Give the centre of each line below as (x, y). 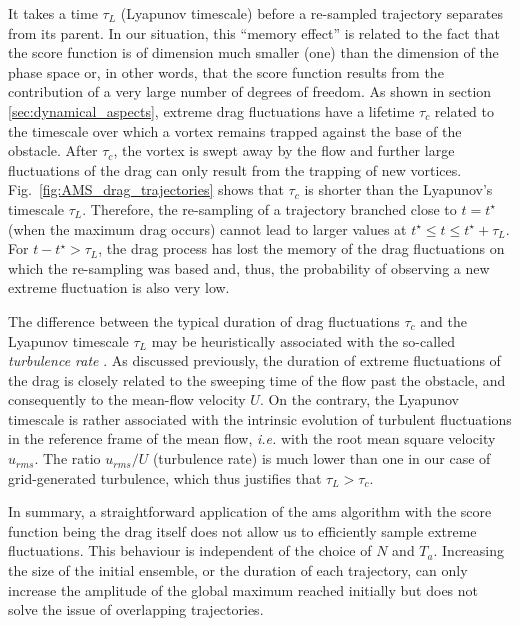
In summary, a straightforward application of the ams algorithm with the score (250, 511)
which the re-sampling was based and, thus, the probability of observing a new (249, 267)
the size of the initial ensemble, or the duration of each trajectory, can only (238, 570)
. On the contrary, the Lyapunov (359, 399)
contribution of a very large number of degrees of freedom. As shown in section (250, 91)
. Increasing (469, 550)
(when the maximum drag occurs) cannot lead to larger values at (207, 228)
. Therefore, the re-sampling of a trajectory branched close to (269, 208)
